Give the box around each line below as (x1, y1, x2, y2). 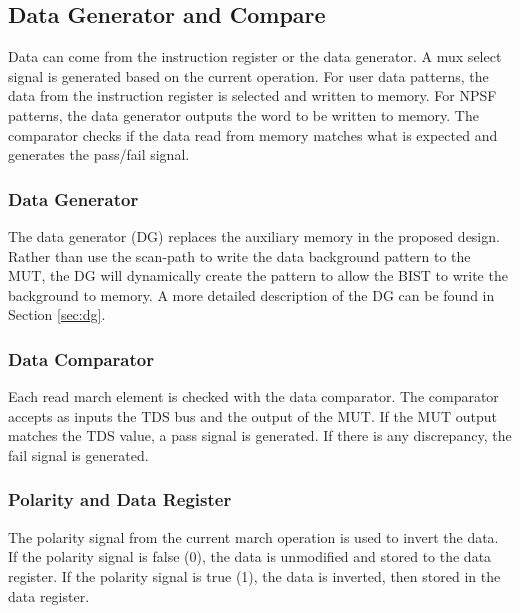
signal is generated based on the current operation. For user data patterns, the (8, 65, 489, 86)
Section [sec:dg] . (8, 304, 106, 325)
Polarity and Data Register (8, 487, 232, 512)
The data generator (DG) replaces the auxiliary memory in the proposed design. (8, 225, 500, 246)
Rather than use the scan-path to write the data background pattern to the (8, 245, 471, 266)
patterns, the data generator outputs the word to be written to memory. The (8, 104, 479, 125)
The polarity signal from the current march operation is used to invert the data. (8, 526, 499, 547)
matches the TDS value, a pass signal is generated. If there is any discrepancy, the (8, 425, 512, 446)
